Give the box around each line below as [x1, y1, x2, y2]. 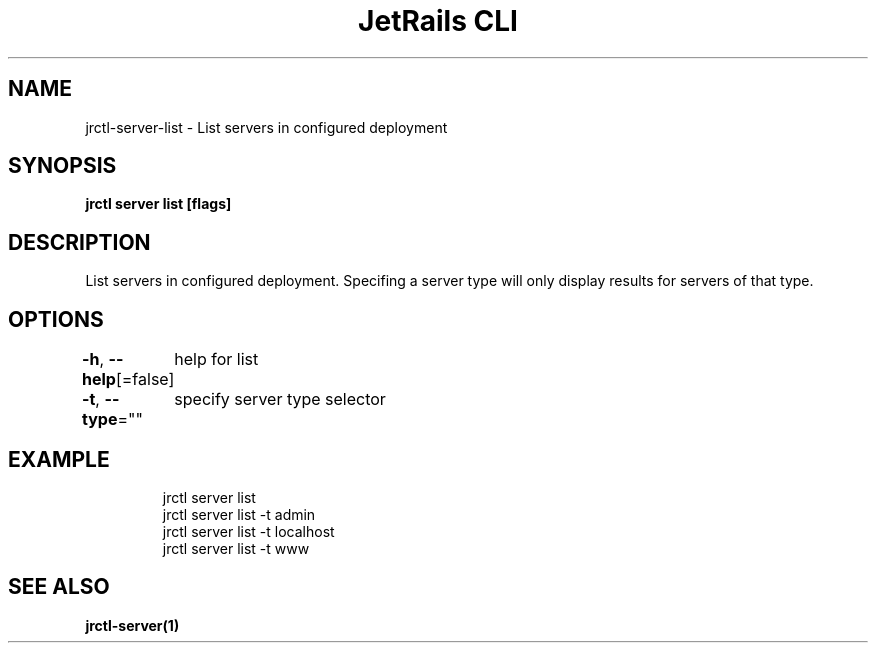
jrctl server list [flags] [85, 195, 232, 213]
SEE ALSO [8, 574, 110, 600]
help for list [174, 349, 259, 370]
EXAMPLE [8, 446, 110, 472]
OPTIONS [8, 306, 104, 332]
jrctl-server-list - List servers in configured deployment [85, 118, 448, 136]
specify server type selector [174, 389, 386, 410]
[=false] [115, 369, 175, 390]
